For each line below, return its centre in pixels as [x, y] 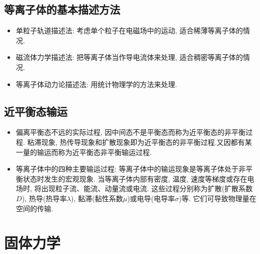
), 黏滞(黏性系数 [97, 198]
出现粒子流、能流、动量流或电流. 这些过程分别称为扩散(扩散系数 [147, 188]
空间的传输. [34, 208]
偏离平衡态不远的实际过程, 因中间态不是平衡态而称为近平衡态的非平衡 [131, 132]
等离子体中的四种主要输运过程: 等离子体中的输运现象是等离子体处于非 [131, 169]
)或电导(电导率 [151, 198]
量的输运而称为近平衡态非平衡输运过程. [87, 152]
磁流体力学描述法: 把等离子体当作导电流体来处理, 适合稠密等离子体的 [129, 57]
